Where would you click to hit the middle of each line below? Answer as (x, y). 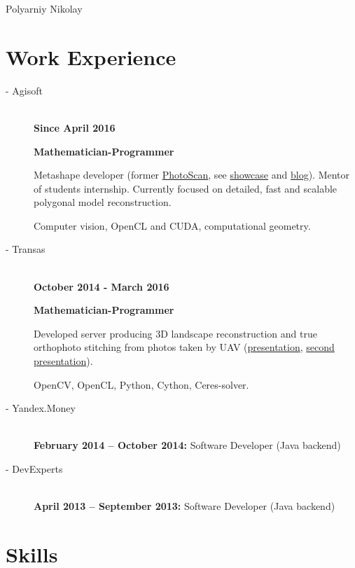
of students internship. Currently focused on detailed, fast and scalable (186, 188)
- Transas (26, 249)
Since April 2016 (75, 127)
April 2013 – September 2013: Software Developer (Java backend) (185, 506)
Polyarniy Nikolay (44, 8)
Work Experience (91, 56)
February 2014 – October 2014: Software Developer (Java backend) (187, 445)
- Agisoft (24, 90)
